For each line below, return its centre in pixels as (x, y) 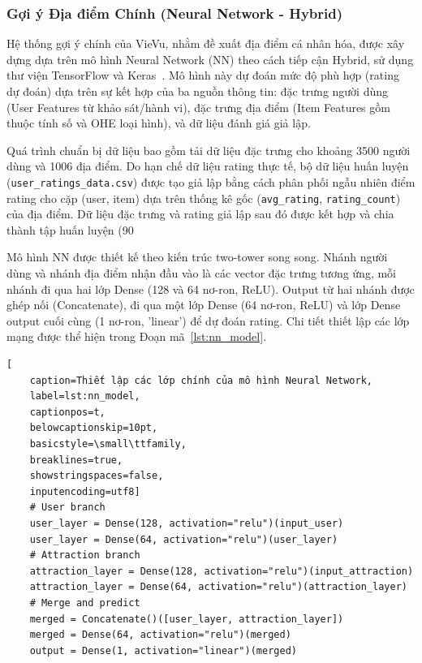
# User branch (67, 508)
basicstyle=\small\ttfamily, (108, 444)
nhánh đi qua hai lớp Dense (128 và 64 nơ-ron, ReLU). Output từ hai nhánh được (211, 288)
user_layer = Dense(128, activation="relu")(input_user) (187, 523)
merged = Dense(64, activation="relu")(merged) (160, 635)
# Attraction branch (85, 555)
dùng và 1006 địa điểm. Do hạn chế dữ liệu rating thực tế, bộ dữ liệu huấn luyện (208, 166)
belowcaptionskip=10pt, (94, 428)
